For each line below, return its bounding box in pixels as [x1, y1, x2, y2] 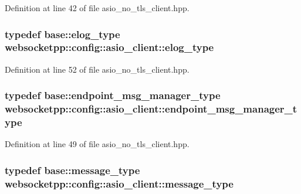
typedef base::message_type [5, 162, 140, 177]
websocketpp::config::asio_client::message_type [5, 176, 234, 190]
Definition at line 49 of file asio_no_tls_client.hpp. [5, 138, 190, 150]
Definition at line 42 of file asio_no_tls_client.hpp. [5, 2, 190, 13]
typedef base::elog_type [5, 26, 120, 41]
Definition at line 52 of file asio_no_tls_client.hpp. [5, 63, 190, 75]
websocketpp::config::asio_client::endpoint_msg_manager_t [5, 101, 297, 116]
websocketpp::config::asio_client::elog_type [5, 40, 214, 55]
